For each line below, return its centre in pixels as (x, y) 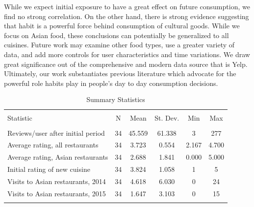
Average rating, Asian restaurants (58, 157)
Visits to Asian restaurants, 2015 (57, 193)
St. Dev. (167, 118)
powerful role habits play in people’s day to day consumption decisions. (111, 83)
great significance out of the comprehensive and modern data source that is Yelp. (126, 64)
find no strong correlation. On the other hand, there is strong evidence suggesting (127, 16)
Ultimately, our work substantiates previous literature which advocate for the (120, 73)
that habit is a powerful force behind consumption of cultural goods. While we (122, 26)
